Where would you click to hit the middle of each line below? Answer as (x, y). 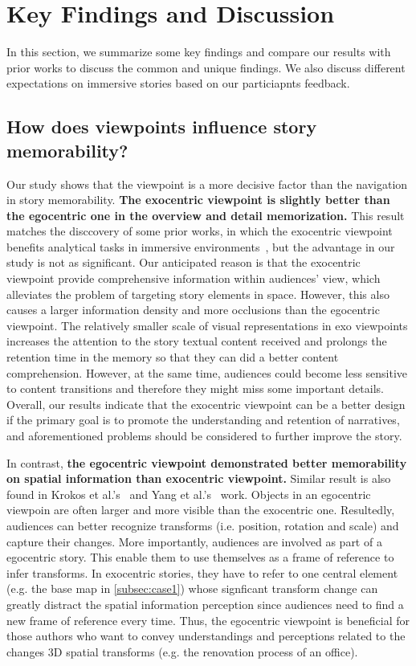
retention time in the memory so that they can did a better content (173, 357)
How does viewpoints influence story (162, 127)
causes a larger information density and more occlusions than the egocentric (193, 310)
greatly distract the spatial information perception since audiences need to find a (205, 604)
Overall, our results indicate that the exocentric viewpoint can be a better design (206, 404)
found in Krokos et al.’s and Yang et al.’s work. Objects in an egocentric (189, 494)
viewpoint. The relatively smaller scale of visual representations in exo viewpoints (207, 325)
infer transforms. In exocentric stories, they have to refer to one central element (202, 572)
